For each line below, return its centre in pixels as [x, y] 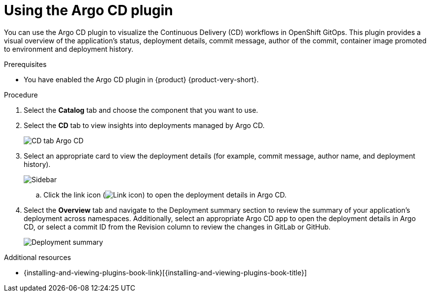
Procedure [21, 95]
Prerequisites [25, 64]
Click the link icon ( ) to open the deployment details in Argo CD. [165, 195]
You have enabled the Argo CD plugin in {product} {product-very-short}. [141, 79]
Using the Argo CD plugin [89, 10]
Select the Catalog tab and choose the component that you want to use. [141, 110]
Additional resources [37, 257]
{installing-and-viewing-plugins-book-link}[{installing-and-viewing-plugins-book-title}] [165, 272]
